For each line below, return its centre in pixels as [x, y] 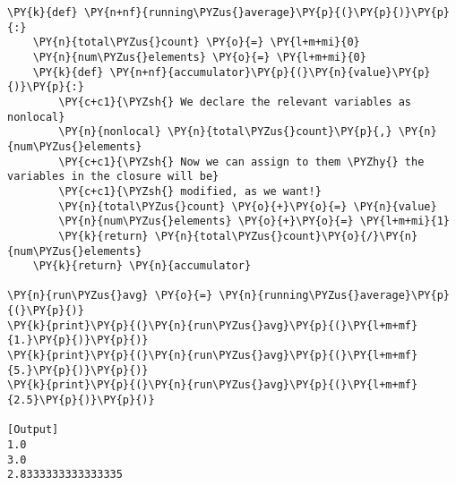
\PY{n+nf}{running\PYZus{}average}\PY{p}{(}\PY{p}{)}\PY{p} [267, 13]
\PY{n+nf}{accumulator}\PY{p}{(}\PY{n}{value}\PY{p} [270, 72]
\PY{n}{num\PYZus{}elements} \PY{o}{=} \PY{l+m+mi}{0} [199, 57]
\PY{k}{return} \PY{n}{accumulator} [142, 266]
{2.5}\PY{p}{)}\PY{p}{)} [81, 400]
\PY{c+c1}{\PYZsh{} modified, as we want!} [190, 191]
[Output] [33, 430]
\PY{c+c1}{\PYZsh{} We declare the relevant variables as [235, 102]
